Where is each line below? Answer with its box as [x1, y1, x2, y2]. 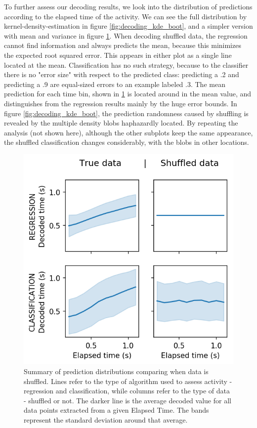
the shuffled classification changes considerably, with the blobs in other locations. [4, 137, 249, 147]
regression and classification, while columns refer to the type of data [24, 385, 230, 396]
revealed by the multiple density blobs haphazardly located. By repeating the [4, 118, 238, 128]
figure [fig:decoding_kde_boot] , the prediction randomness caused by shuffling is [4, 108, 249, 118]
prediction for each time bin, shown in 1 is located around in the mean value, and [4, 88, 252, 99]
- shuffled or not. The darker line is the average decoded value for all [24, 395, 231, 405]
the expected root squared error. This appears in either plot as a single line [4, 49, 232, 60]
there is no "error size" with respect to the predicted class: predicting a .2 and [4, 69, 239, 80]
